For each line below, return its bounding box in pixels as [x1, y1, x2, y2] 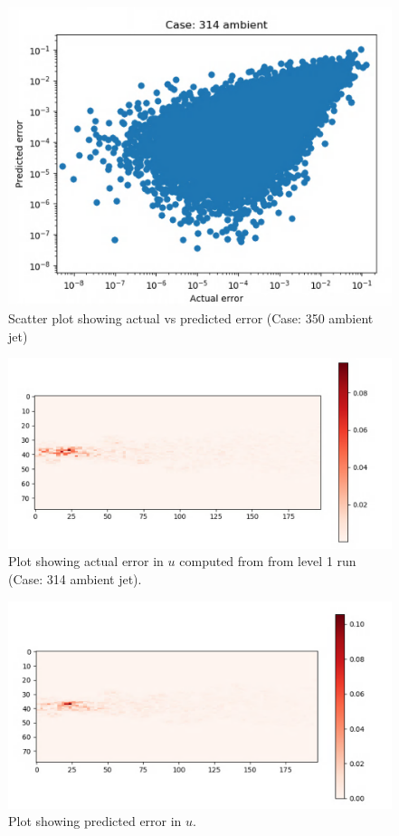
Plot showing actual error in [8, 552, 164, 571]
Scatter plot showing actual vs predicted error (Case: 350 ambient [8, 309, 374, 328]
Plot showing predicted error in [8, 812, 182, 831]
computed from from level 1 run [179, 552, 356, 571]
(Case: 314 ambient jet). [8, 569, 142, 588]
